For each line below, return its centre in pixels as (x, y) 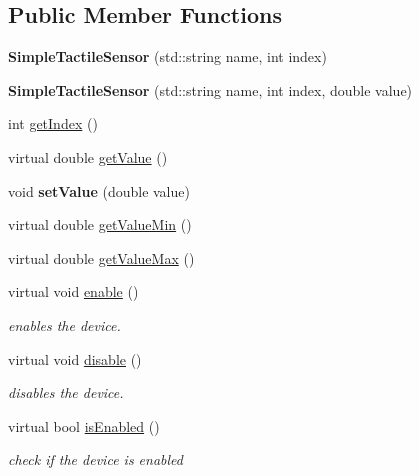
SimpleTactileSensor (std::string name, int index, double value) (210, 89)
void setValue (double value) (99, 190)
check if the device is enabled (95, 459)
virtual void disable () (75, 358)
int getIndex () (53, 123)
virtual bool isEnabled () (84, 425)
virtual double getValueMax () (101, 257)
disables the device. (66, 392)
